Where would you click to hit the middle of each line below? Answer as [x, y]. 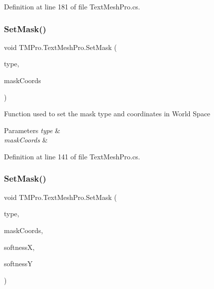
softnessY [18, 264]
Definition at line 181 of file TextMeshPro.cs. [72, 6]
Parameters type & [32, 130]
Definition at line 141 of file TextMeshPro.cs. [72, 156]
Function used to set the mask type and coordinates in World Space [107, 114]
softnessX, [19, 247]
